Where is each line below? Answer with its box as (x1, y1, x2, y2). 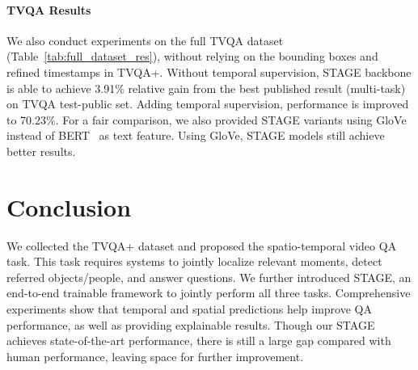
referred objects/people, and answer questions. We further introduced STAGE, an (6, 268, 412, 285)
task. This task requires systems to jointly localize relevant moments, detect (6, 253, 382, 270)
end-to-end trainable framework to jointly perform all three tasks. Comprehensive (6, 284, 411, 301)
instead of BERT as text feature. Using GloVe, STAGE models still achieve (6, 127, 385, 144)
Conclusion (6, 190, 132, 223)
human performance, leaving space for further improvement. (6, 347, 304, 364)
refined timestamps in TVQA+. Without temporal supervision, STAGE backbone (6, 63, 412, 80)
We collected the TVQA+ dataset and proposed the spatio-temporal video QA (6, 237, 397, 254)
